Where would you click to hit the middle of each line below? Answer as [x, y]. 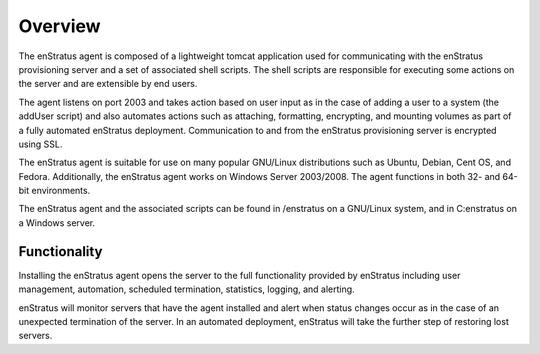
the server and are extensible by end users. [108, 84]
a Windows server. [56, 222]
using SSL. [40, 144]
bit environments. [54, 191]
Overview [59, 26]
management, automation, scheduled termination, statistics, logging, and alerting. [186, 289]
